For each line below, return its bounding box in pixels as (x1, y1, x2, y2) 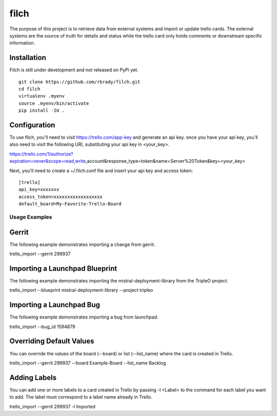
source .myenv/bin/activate (18, 100, 89, 106)
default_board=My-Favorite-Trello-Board (18, 201, 122, 207)
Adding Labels (9, 373, 56, 382)
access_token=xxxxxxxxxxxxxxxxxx (18, 194, 103, 200)
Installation (9, 53, 46, 62)
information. (9, 40, 35, 46)
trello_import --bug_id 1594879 (9, 324, 75, 330)
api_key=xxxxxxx (18, 186, 60, 193)
